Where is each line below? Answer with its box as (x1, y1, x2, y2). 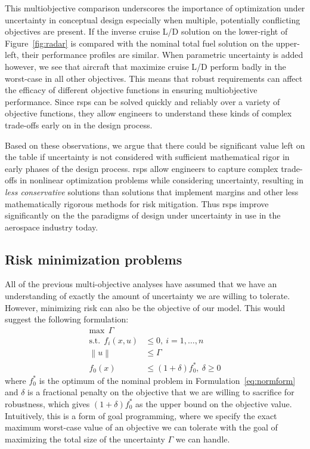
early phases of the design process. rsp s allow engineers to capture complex (5, 162, 278, 174)
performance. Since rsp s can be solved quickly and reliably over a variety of (5, 95, 280, 107)
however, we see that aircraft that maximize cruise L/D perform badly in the (5, 60, 286, 72)
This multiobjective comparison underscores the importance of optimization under (5, 2, 305, 14)
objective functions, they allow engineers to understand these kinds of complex (5, 107, 292, 119)
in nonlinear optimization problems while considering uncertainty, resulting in (20, 174, 304, 186)
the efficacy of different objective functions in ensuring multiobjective (5, 84, 258, 96)
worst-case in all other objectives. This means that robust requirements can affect (5, 72, 303, 84)
